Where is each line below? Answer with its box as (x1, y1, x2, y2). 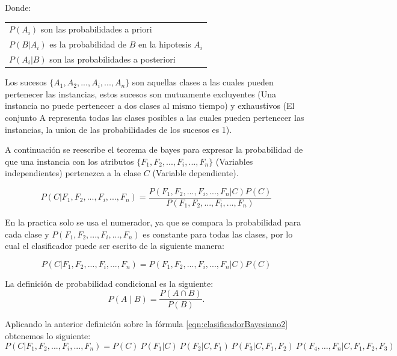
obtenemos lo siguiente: (5, 329, 91, 342)
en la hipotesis (138, 38, 191, 51)
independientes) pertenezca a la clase (5, 167, 141, 179)
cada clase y (5, 227, 49, 240)
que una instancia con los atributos (5, 155, 134, 167)
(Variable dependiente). (152, 167, 239, 179)
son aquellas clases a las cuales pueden (132, 76, 274, 88)
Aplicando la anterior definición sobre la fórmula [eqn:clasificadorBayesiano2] (5, 318, 288, 330)
